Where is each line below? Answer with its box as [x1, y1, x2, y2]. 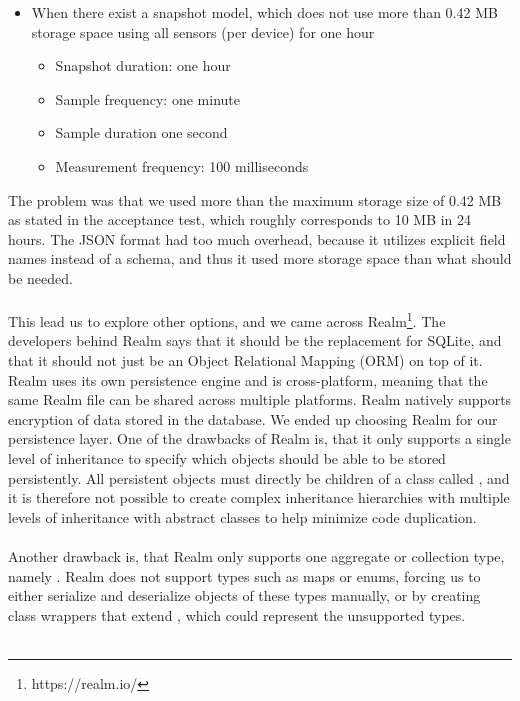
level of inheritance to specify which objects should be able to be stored [8, 447, 446, 468]
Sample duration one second [55, 122, 228, 143]
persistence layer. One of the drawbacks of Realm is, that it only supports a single [8, 428, 511, 449]
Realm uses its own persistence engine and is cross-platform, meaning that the [8, 369, 488, 390]
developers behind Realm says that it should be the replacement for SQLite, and [8, 330, 502, 351]
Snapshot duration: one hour [55, 55, 231, 76]
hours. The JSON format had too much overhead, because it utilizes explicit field [8, 228, 506, 249]
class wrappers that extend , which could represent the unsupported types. [8, 604, 466, 625]
